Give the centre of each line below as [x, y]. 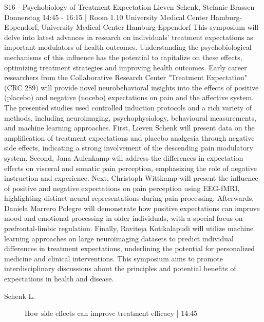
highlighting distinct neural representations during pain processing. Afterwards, [129, 198]
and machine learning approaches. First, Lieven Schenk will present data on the [129, 128]
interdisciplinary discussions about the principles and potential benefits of [120, 268]
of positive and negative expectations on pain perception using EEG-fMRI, [122, 188]
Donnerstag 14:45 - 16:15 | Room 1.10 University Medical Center [106, 17]
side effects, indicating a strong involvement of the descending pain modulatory [129, 148]
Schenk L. [20, 296]
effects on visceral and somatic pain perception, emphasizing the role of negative [130, 168]
